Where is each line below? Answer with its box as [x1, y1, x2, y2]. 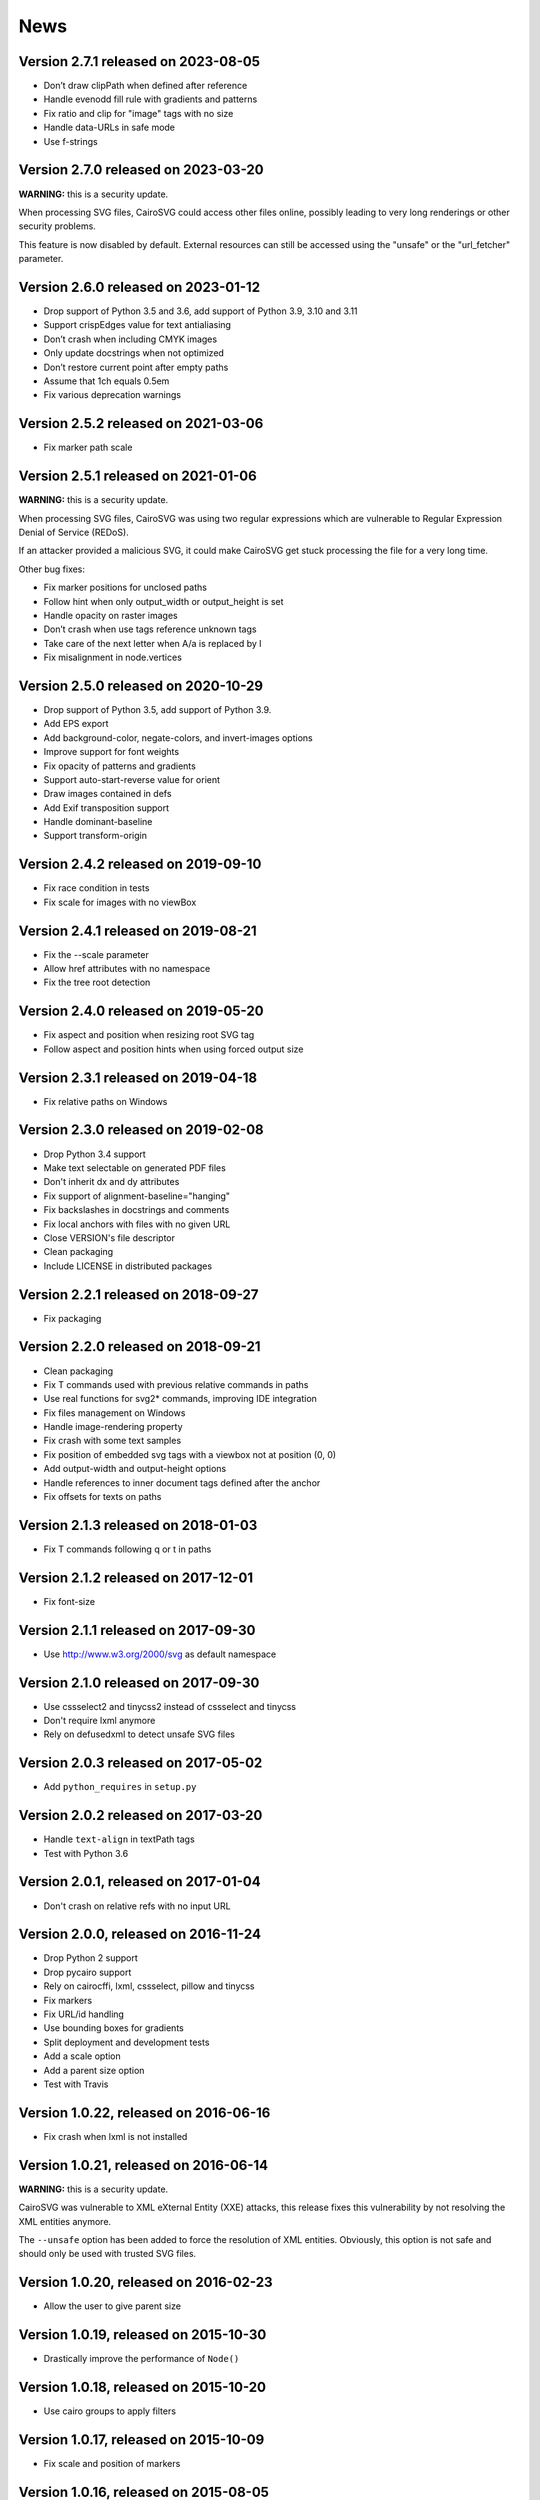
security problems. [18, 220, 97, 232]
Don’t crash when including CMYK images [43, 333, 218, 345]
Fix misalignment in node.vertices [43, 651, 182, 664]
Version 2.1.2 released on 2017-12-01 [18, 1569, 254, 1586]
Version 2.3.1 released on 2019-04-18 [18, 1069, 258, 1086]
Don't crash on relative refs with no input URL [43, 1900, 231, 1912]
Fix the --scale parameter [43, 948, 149, 960]
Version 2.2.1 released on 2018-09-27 [18, 1286, 259, 1303]
